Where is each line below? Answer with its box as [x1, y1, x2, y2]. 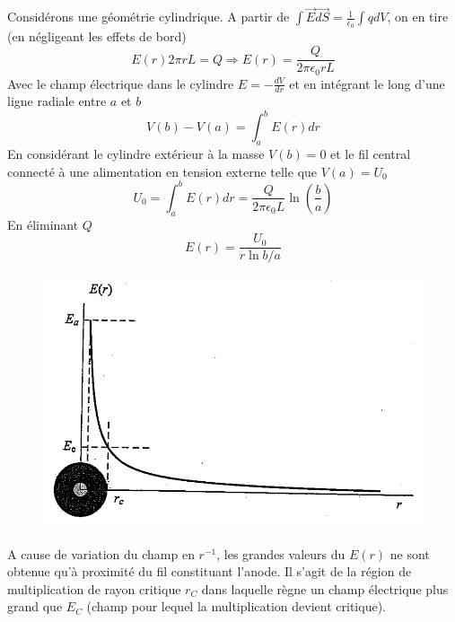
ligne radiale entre [7, 92, 107, 110]
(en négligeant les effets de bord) [7, 27, 187, 46]
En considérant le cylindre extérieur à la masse [7, 145, 265, 163]
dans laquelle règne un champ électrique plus [201, 579, 449, 598]
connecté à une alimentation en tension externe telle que [7, 162, 318, 180]
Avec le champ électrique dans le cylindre [7, 74, 234, 92]
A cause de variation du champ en [7, 544, 195, 563]
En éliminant [7, 215, 79, 233]
